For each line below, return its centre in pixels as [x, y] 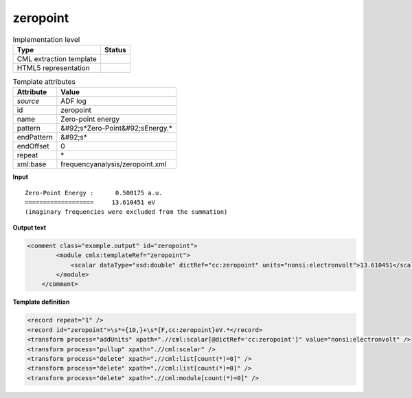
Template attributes [44, 82]
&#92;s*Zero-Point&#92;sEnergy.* [117, 129]
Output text [30, 228]
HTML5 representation [54, 67]
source [28, 101]
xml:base [32, 164]
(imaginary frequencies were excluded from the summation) [126, 212]
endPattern [35, 137]
